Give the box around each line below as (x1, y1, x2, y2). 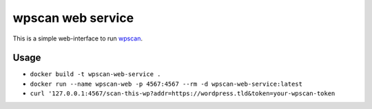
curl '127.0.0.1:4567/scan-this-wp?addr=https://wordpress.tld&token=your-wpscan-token (30, 90, 335, 97)
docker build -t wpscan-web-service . (30, 71, 161, 78)
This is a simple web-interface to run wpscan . (12, 34, 143, 43)
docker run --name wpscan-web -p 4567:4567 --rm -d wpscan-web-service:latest (30, 80, 303, 88)
